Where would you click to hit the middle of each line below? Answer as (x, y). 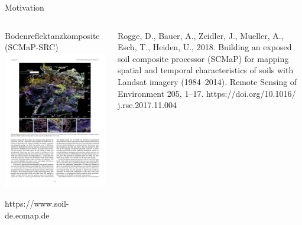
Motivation (25, 7)
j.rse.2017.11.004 (147, 105)
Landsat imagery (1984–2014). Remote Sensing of (207, 81)
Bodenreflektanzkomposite (52, 35)
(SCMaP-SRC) (32, 47)
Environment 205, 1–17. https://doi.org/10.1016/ (207, 93)
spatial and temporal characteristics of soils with (205, 70)
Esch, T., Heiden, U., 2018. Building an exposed (204, 47)
